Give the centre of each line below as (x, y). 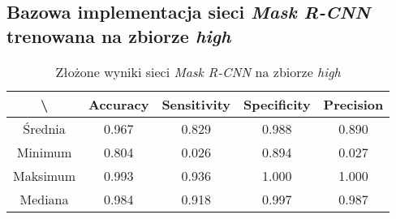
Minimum (44, 152)
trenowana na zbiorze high (119, 35)
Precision (353, 104)
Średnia (44, 128)
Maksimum (44, 175)
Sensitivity (196, 104)
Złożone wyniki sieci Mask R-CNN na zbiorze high (198, 71)
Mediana (44, 199)
